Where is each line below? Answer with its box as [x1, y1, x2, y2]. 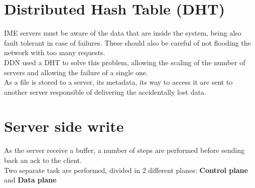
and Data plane [4, 174, 57, 185]
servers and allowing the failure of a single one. [4, 67, 148, 77]
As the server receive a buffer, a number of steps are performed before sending [4, 145, 245, 155]
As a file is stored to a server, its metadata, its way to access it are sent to [4, 77, 233, 87]
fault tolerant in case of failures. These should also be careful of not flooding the [4, 37, 251, 48]
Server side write [4, 116, 124, 136]
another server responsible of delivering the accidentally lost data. [4, 86, 206, 97]
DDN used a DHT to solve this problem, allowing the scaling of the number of [4, 57, 245, 67]
